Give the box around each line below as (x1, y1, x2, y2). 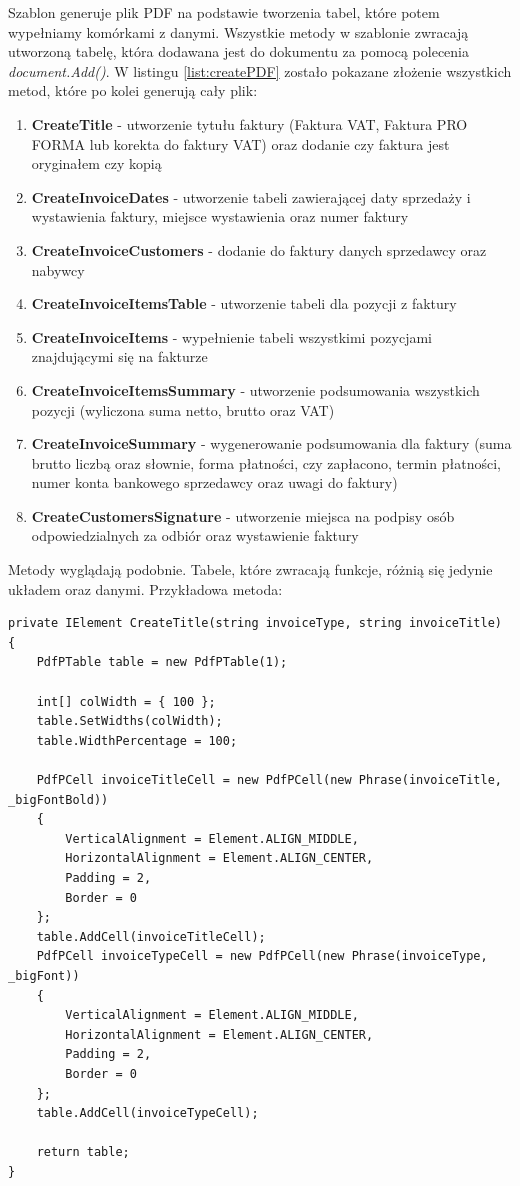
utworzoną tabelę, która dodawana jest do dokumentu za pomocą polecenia (8, 41, 469, 62)
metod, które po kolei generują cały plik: (8, 80, 258, 101)
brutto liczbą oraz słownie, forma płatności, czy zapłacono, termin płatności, (31, 452, 501, 473)
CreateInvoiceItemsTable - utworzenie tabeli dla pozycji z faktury (31, 293, 457, 314)
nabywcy (31, 259, 85, 280)
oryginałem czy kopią (31, 153, 162, 174)
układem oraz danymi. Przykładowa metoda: (8, 578, 283, 599)
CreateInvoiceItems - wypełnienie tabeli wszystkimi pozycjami (31, 326, 432, 347)
